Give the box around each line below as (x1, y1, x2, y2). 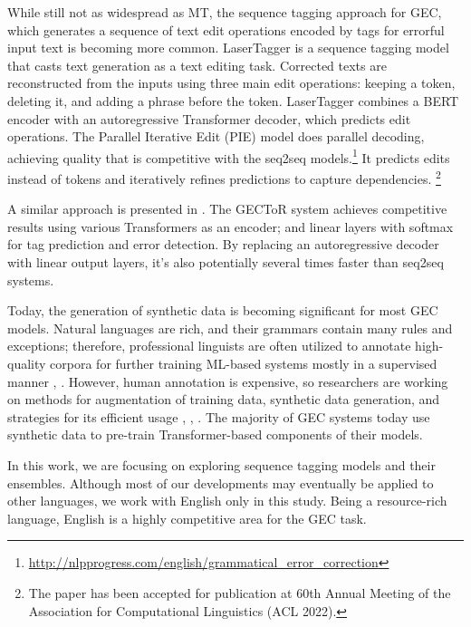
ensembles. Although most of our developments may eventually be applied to (7, 473, 434, 492)
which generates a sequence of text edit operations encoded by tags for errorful (7, 20, 445, 39)
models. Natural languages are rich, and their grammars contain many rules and (7, 318, 453, 337)
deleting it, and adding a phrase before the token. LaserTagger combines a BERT (7, 91, 459, 110)
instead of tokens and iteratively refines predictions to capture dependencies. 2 (7, 167, 441, 188)
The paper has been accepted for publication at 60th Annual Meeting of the (28, 583, 451, 602)
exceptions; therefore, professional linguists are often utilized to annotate (7, 336, 411, 355)
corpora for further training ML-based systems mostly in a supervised (50, 354, 437, 372)
